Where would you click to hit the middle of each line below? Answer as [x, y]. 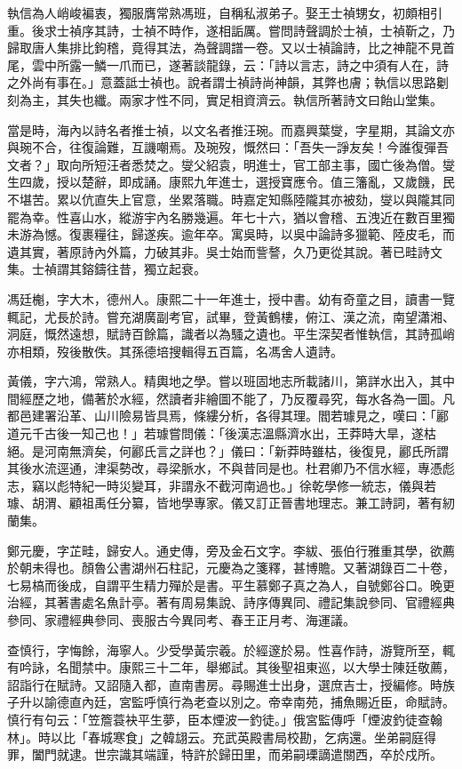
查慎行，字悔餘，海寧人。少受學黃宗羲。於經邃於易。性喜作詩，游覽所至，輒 [231, 649]
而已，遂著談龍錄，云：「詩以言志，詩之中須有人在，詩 [290, 64]
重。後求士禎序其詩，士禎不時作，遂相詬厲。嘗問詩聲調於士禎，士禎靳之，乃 [231, 30]
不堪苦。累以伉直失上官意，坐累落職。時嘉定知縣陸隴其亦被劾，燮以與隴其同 [231, 199]
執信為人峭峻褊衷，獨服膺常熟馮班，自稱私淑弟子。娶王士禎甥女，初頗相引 [225, 12]
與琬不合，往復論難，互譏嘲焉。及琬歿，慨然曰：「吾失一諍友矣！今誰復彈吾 [228, 147]
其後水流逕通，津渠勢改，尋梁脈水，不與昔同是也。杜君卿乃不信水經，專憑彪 [231, 468]
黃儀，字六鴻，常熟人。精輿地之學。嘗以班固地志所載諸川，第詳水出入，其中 [231, 381]
